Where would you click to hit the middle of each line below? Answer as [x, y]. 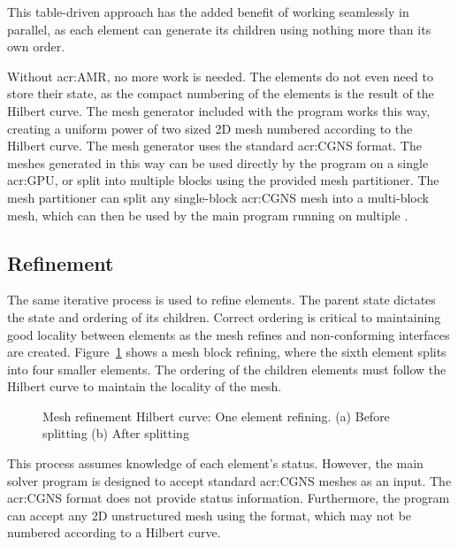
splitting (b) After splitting [116, 433]
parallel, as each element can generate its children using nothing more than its [219, 29]
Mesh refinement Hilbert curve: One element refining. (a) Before [216, 416]
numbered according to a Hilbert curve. [114, 532]
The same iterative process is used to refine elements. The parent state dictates [221, 300]
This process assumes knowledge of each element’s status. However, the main [215, 463]
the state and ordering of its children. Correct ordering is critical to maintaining [224, 316]
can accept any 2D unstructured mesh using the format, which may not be [210, 515]
